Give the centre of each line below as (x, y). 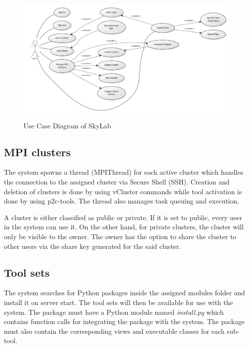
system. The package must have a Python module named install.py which (114, 312)
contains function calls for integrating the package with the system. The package (124, 321)
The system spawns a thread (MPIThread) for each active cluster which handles (124, 172)
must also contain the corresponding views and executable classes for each (114, 331)
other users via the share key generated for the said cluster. (93, 246)
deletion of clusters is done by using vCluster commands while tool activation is (123, 191)
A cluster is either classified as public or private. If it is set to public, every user (123, 217)
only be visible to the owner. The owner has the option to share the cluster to (120, 236)
